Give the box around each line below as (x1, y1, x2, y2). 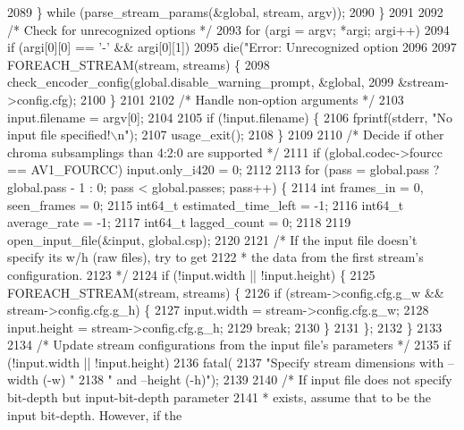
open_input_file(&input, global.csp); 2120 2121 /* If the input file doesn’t (7, 230, 418, 249)
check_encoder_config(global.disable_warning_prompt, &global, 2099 (7, 72, 394, 91)
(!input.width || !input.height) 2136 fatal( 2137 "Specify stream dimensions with (7, 352, 444, 371)
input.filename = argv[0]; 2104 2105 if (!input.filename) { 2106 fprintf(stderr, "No (7, 107, 452, 126)
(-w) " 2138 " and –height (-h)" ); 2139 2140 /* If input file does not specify (42, 370, 452, 389)
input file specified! (7, 125, 111, 144)
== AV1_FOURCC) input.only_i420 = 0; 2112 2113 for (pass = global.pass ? (7, 160, 440, 179)
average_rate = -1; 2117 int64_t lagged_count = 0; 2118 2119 (7, 213, 351, 232)
